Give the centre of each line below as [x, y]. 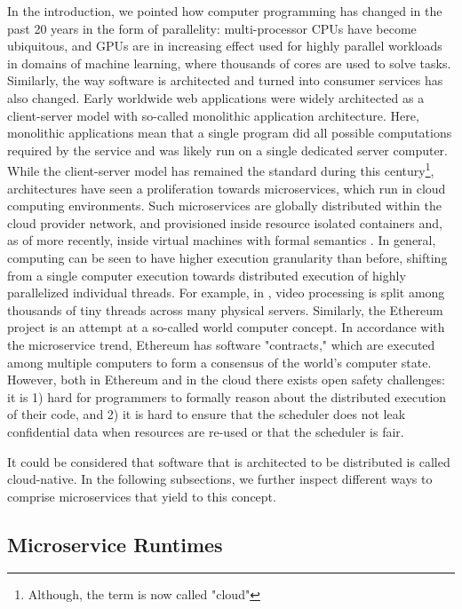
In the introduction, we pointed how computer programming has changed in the [225, 11]
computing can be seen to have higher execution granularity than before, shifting [227, 257]
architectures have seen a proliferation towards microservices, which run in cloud [227, 188]
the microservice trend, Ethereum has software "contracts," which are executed [221, 344]
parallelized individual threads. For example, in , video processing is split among [226, 293]
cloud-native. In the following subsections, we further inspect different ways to [220, 479]
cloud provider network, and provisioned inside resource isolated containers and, [225, 222]
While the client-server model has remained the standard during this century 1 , [221, 169]
